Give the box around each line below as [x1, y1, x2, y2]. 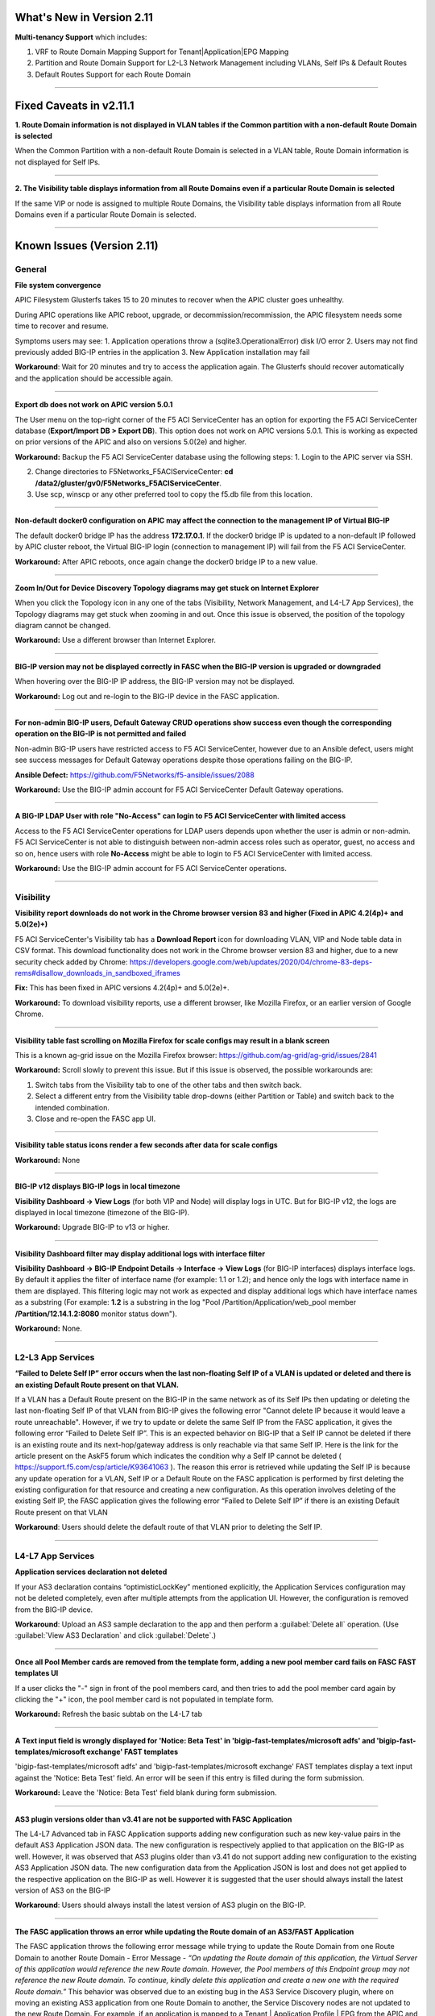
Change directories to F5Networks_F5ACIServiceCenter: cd [35, 467, 234, 477]
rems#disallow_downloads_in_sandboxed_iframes [14, 968, 180, 978]
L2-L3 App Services [14, 1352, 95, 1363]
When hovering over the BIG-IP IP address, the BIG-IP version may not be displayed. [14, 677, 296, 686]
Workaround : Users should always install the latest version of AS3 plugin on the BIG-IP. [14, 1900, 306, 1910]
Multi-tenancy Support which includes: [14, 32, 147, 42]
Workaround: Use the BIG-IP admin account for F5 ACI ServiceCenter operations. [14, 863, 288, 873]
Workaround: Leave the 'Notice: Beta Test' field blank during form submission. [14, 1788, 277, 1797]
